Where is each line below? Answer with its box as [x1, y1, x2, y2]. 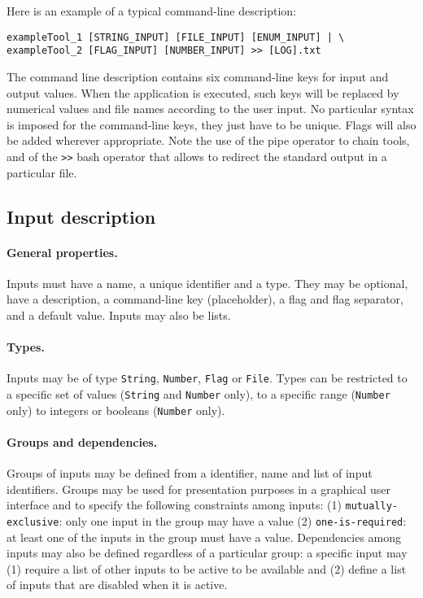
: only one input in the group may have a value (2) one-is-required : [59, 512, 407, 529]
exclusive [7, 516, 59, 528]
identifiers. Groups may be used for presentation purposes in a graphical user [7, 480, 390, 497]
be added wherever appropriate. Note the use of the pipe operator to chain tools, [7, 132, 410, 149]
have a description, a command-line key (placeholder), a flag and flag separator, [7, 290, 403, 308]
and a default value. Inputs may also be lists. [7, 306, 231, 323]
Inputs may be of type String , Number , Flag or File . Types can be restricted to [7, 369, 408, 386]
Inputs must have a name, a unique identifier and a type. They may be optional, [7, 274, 408, 291]
